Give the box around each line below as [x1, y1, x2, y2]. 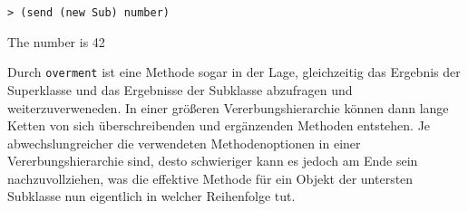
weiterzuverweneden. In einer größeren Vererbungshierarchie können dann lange [7, 98, 449, 117]
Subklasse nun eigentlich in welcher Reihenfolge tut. [7, 187, 296, 206]
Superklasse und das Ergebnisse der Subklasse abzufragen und [7, 80, 353, 99]
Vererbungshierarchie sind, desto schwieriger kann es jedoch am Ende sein [7, 151, 418, 170]
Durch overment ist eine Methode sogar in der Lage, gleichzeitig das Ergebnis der [7, 62, 461, 82]
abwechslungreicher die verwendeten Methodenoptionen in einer [7, 133, 361, 152]
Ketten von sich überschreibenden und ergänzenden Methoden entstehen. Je [7, 116, 431, 135]
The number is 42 [7, 32, 105, 51]
